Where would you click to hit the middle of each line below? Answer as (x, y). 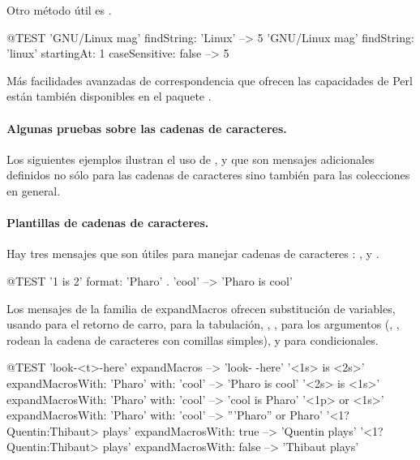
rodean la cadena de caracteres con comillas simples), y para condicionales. (193, 340)
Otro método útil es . (59, 10)
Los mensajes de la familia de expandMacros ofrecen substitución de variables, (201, 308)
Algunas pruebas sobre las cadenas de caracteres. (147, 128)
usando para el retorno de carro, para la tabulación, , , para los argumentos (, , (203, 324)
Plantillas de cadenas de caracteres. (108, 223)
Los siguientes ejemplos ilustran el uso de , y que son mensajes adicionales (191, 159)
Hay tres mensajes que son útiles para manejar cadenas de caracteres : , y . (193, 254)
